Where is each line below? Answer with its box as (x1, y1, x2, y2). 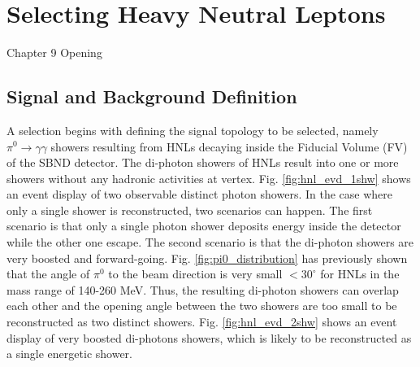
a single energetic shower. (6, 345, 132, 362)
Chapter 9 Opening (6, 44, 102, 61)
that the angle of (6, 265, 90, 282)
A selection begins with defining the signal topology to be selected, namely (6, 121, 379, 138)
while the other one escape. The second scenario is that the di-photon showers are (6, 234, 414, 251)
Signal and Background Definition (6, 84, 297, 109)
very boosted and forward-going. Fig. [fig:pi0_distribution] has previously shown (6, 249, 408, 266)
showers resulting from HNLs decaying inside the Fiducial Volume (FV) (50, 138, 408, 155)
